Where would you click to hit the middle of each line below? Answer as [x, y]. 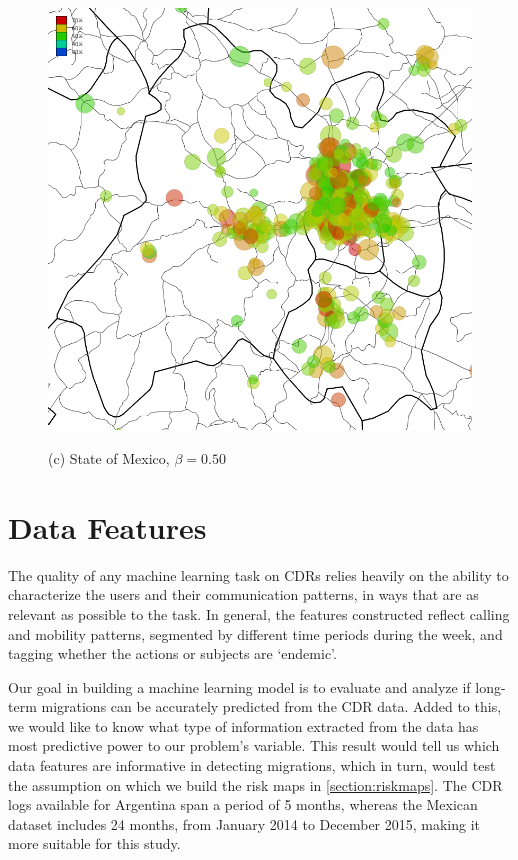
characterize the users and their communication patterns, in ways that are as [243, 594]
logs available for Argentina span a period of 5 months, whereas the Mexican [243, 804]
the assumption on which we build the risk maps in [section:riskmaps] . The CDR [255, 784]
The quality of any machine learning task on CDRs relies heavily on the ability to [258, 574]
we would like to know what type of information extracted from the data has [243, 725]
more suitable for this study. [94, 843]
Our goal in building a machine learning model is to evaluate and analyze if [239, 686]
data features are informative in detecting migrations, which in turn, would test [252, 765]
